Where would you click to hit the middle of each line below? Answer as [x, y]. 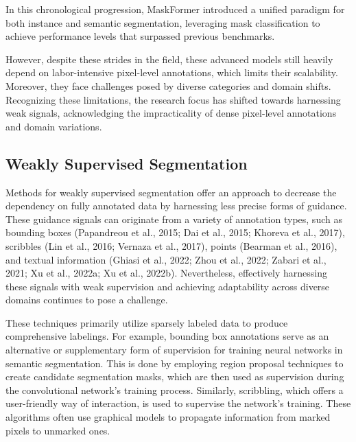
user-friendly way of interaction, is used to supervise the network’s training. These [178, 403]
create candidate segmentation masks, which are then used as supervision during [175, 376]
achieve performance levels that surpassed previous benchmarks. [140, 36]
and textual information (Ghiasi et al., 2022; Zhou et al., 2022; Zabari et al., [166, 259]
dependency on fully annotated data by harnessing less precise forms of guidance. [176, 206]
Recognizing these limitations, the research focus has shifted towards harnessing [173, 99]
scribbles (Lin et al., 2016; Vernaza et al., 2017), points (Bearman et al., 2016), [171, 245]
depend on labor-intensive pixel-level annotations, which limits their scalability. [172, 72]
